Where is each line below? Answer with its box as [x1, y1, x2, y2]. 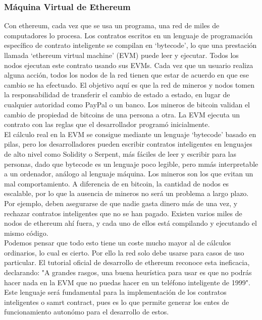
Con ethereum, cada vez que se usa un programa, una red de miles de [4, 20, 220, 31]
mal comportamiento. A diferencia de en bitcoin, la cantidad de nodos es [4, 178, 229, 188]
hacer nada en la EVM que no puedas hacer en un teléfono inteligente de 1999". [4, 277, 250, 287]
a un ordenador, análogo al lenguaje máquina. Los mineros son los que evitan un [4, 168, 253, 179]
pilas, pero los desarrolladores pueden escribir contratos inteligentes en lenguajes [4, 139, 252, 149]
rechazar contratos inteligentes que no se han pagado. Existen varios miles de [4, 208, 242, 218]
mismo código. [4, 227, 48, 238]
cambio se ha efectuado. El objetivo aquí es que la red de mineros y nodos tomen [4, 79, 254, 90]
